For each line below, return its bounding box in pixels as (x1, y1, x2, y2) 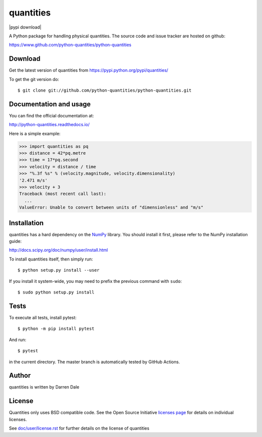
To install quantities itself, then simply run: (9, 256, 93, 262)
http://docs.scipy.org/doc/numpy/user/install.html (9, 247, 108, 253)
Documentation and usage (9, 100, 91, 108)
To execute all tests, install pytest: (9, 314, 77, 320)
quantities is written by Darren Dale (9, 384, 80, 390)
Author (9, 372, 31, 380)
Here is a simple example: (9, 130, 61, 136)
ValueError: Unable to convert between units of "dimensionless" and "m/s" (19, 205, 204, 210)
